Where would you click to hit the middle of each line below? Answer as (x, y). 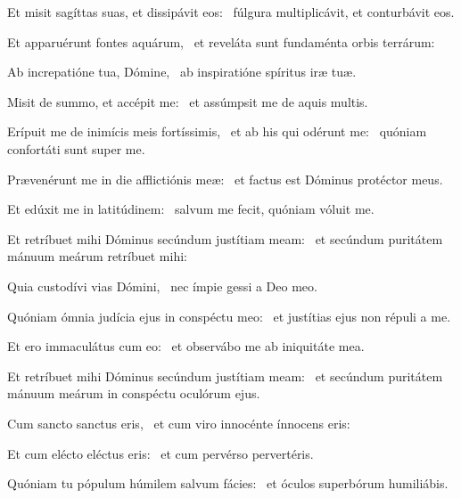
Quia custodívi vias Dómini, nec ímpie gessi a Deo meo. (162, 286)
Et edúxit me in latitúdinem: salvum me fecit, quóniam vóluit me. (191, 209)
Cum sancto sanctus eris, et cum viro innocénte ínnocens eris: (179, 423)
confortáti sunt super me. (76, 148)
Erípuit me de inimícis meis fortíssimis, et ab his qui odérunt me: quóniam (217, 131)
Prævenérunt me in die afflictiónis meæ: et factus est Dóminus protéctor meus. (225, 179)
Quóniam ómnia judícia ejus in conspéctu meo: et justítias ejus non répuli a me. (229, 316)
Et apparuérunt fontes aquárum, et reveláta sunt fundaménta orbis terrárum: (221, 41)
